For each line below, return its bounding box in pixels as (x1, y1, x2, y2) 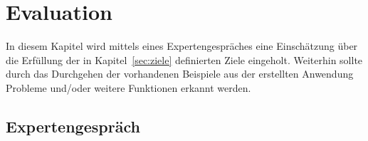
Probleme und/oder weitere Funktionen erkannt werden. (6, 80, 251, 95)
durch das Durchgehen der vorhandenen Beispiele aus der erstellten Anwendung (6, 66, 354, 81)
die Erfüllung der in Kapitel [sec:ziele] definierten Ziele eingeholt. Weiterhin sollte (6, 52, 363, 67)
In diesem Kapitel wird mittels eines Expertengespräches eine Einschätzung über (6, 38, 358, 53)
